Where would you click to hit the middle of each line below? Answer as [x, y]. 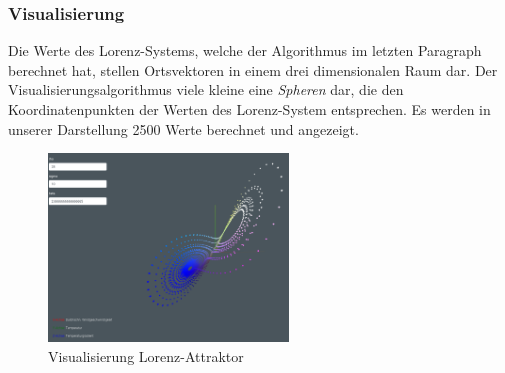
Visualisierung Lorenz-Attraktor [146, 355]
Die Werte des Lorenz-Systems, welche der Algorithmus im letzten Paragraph [245, 50]
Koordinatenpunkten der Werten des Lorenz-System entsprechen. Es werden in [249, 109]
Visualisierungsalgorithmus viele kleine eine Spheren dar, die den [206, 89]
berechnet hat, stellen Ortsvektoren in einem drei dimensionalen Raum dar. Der [253, 69]
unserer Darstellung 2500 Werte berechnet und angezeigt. [183, 128]
